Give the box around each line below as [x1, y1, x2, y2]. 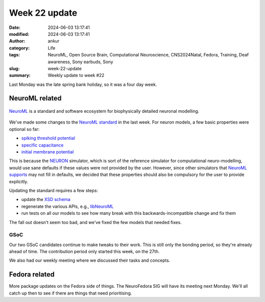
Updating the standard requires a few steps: [9, 187, 98, 193]
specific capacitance [21, 142, 64, 148]
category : [9, 45, 30, 51]
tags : [9, 52, 20, 58]
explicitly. [9, 178, 28, 184]
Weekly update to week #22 [48, 73, 105, 78]
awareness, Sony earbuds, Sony [48, 59, 113, 65]
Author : [9, 38, 26, 44]
